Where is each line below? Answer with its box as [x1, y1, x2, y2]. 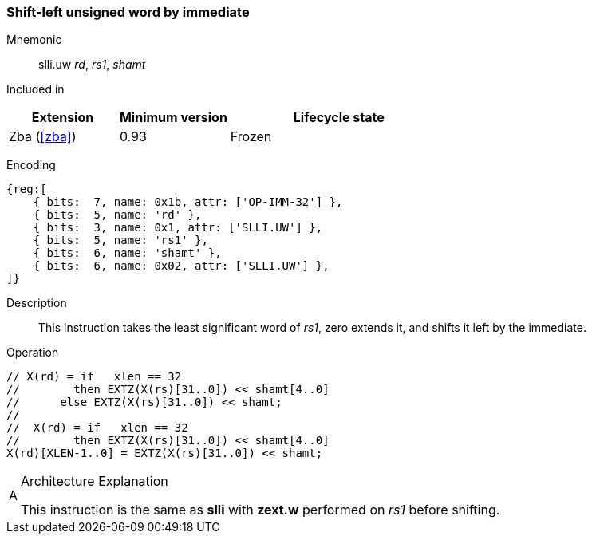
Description [6, 296, 67, 310]
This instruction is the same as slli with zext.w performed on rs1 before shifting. [21, 502, 500, 518]
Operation [6, 345, 59, 360]
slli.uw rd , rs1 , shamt [38, 57, 146, 72]
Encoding [6, 158, 56, 172]
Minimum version [119, 109, 227, 126]
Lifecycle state [293, 109, 385, 126]
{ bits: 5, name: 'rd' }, [33, 208, 202, 222]
